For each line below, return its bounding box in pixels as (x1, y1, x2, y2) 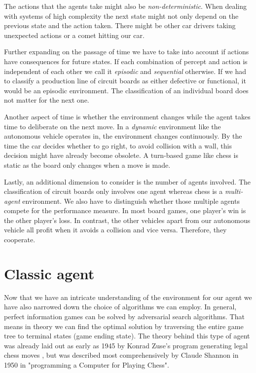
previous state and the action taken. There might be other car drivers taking (4, 20, 236, 31)
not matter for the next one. (4, 95, 89, 105)
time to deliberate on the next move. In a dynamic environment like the (4, 121, 221, 131)
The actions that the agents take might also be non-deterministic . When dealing (4, 1, 247, 11)
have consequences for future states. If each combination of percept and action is (4, 56, 248, 66)
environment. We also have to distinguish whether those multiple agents (22, 195, 240, 206)
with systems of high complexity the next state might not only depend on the (4, 10, 239, 21)
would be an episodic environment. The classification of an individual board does (4, 85, 249, 95)
